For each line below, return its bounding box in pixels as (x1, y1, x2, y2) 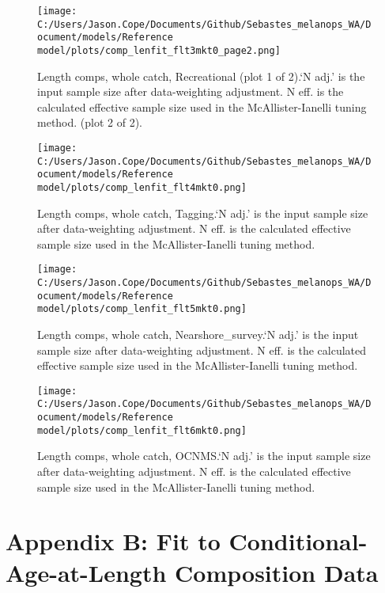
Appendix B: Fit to (6, 525, 221, 557)
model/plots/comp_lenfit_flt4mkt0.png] (37, 181, 247, 193)
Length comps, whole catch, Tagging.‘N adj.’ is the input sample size (37, 204, 368, 221)
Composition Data (175, 556, 379, 588)
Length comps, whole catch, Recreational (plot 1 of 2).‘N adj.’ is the (37, 67, 365, 84)
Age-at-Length (6, 556, 167, 588)
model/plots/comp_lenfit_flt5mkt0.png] (37, 303, 247, 315)
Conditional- (228, 525, 368, 557)
